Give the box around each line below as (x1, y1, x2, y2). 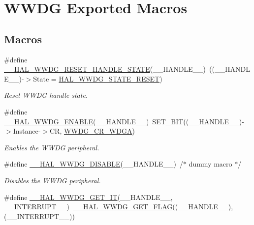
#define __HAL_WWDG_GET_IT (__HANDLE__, (4, 192, 173, 202)
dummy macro (189, 159, 232, 169)
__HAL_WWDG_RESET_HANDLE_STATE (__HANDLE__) (4, 64, 206, 74)
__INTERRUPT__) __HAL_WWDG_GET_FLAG (4, 201, 173, 212)
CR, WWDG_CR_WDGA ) (50, 126, 135, 136)
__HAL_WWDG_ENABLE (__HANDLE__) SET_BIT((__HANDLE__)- (4, 116, 244, 126)
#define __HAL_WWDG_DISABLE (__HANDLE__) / (4, 159, 183, 169)
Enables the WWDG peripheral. (4, 142, 99, 152)
